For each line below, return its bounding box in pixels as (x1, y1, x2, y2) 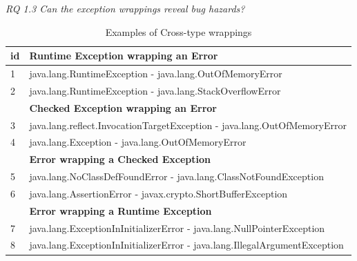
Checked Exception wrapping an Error (29, 100, 217, 115)
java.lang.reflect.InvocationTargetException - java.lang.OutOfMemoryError (29, 117, 347, 132)
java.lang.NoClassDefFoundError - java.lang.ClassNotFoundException (29, 169, 324, 184)
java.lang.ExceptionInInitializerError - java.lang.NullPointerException (29, 220, 325, 235)
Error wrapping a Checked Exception (29, 152, 211, 166)
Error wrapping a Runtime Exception (29, 203, 212, 217)
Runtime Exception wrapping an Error (29, 48, 218, 63)
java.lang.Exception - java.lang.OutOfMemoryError (29, 135, 247, 149)
